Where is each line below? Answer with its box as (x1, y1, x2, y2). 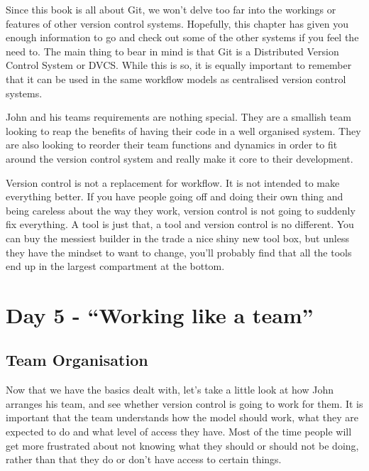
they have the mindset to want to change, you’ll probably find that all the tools (6, 244, 352, 259)
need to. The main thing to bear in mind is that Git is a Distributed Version (6, 43, 339, 58)
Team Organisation (6, 349, 148, 371)
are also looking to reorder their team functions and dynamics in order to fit (6, 137, 338, 152)
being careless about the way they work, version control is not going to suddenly (6, 202, 356, 217)
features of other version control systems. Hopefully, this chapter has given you (6, 16, 348, 31)
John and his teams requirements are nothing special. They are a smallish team (6, 109, 351, 124)
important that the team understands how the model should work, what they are (6, 410, 359, 425)
